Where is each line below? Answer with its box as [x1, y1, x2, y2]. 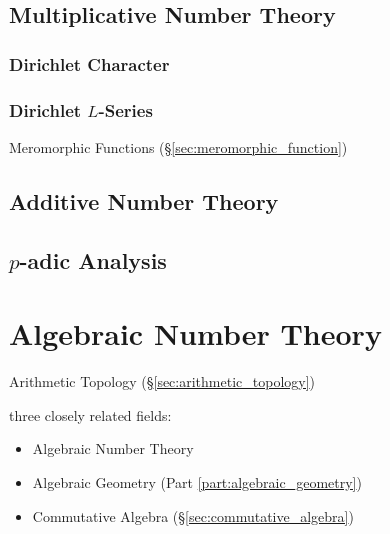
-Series [98, 97, 153, 122]
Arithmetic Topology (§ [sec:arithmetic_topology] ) [9, 371, 316, 392]
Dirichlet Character [9, 51, 170, 76]
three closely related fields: [9, 404, 172, 425]
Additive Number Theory [9, 185, 279, 216]
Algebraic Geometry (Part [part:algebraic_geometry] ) [32, 471, 362, 492]
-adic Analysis [19, 244, 167, 275]
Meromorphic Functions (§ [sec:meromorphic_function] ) [9, 136, 348, 157]
